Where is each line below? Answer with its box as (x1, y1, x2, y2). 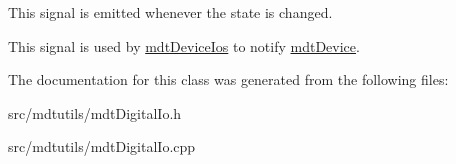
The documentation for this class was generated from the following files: (8, 69, 449, 90)
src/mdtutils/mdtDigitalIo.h (8, 102, 182, 123)
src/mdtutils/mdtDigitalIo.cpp (8, 136, 196, 157)
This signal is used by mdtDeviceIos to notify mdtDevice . (8, 35, 360, 56)
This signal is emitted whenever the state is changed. (8, 2, 333, 22)
